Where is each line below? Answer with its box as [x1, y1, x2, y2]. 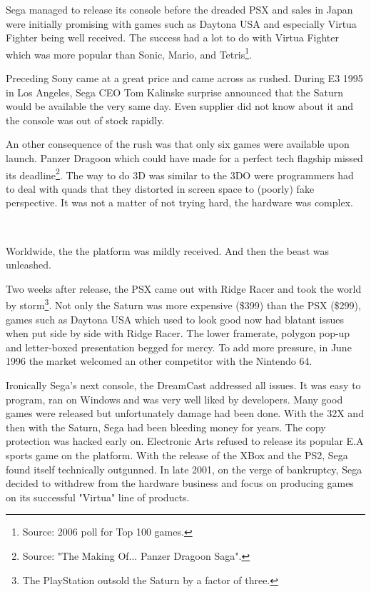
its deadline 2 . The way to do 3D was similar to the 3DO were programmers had [6, 165, 354, 182]
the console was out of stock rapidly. [6, 112, 165, 127]
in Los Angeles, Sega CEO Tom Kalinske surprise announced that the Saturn [6, 84, 344, 99]
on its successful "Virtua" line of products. [6, 489, 190, 504]
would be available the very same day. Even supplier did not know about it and [6, 99, 353, 114]
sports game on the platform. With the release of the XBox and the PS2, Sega [6, 448, 348, 462]
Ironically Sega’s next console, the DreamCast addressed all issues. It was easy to [6, 378, 361, 393]
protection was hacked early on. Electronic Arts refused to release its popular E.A [6, 433, 364, 448]
